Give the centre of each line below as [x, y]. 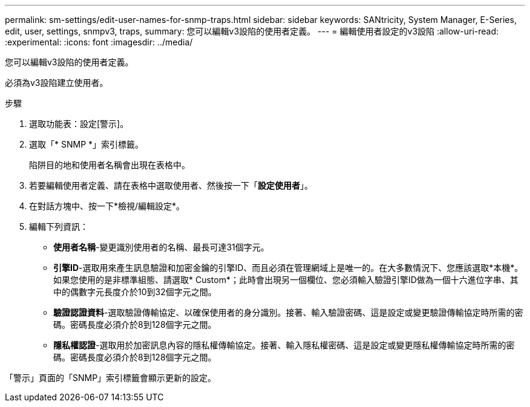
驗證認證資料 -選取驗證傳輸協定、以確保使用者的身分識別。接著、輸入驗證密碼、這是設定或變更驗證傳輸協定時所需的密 [288, 312]
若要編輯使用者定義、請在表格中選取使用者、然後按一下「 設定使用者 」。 [171, 185]
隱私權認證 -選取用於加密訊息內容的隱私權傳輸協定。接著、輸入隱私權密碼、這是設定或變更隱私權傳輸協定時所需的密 [284, 345]
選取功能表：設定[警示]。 [79, 124]
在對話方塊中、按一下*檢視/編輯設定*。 [107, 206]
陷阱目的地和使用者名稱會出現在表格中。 [110, 165]
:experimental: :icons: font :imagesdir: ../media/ [99, 42]
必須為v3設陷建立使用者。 [57, 83]
